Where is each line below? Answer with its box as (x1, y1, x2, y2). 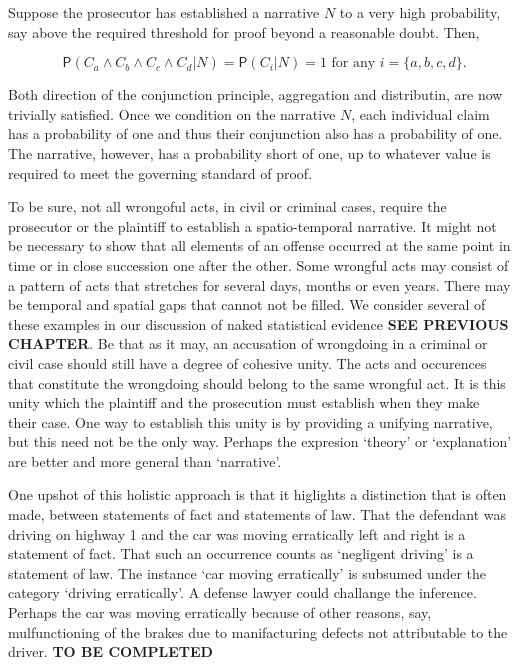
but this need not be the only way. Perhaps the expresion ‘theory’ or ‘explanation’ (8, 431, 512, 452)
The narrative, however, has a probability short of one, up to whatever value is (8, 142, 491, 163)
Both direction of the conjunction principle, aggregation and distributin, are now (8, 84, 503, 105)
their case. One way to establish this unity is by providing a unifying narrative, (8, 411, 493, 432)
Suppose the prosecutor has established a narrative (8, 2, 320, 22)
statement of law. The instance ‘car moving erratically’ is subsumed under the (8, 562, 487, 583)
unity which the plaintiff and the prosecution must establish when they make (8, 392, 480, 413)
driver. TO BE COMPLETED (8, 641, 213, 662)
